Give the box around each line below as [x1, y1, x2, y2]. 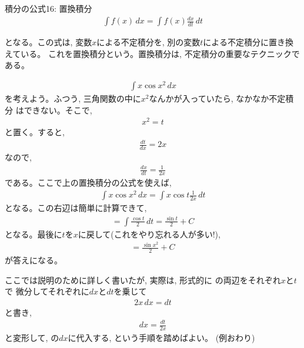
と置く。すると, [5, 126, 65, 138]
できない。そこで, [24, 103, 92, 116]
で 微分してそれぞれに [5, 285, 89, 297]
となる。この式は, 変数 [5, 36, 92, 48]
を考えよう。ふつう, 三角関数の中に [5, 92, 141, 105]
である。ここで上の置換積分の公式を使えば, [5, 176, 172, 189]
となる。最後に [5, 227, 62, 240]
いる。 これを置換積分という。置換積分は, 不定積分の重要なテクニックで [21, 47, 300, 59]
